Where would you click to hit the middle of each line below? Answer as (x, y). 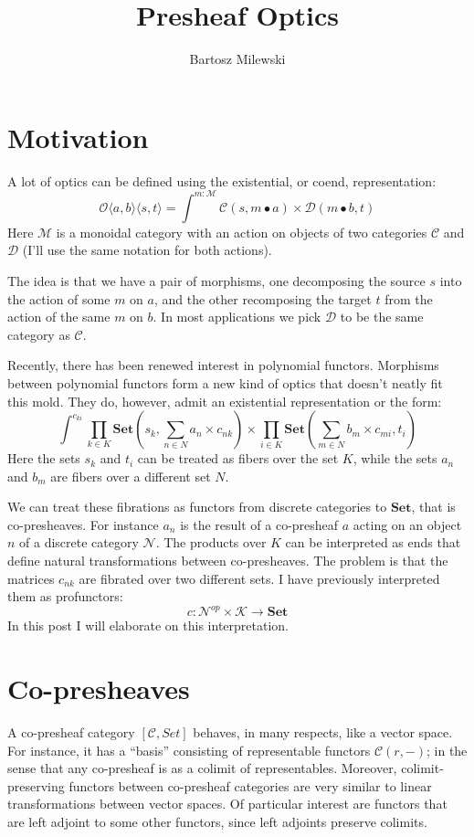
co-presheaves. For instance (83, 524)
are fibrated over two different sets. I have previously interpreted (259, 578)
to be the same (382, 317)
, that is (433, 507)
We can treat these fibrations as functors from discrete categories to (197, 507)
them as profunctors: (65, 596)
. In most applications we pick (237, 317)
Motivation (78, 137)
